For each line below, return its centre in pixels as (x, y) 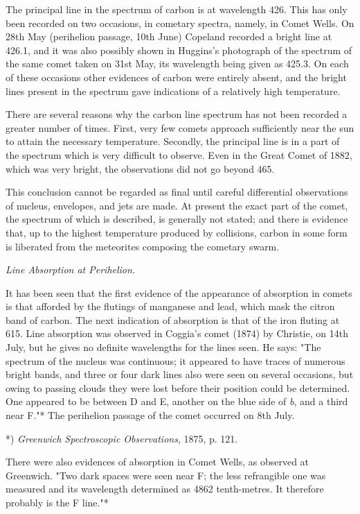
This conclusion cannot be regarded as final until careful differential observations (177, 192)
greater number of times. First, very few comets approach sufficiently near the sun (180, 127)
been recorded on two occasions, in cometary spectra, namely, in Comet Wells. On (180, 23)
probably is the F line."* (57, 502)
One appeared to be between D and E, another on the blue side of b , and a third (177, 401)
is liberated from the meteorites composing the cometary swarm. (143, 246)
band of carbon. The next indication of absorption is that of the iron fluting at (173, 319)
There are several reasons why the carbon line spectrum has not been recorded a (177, 114)
